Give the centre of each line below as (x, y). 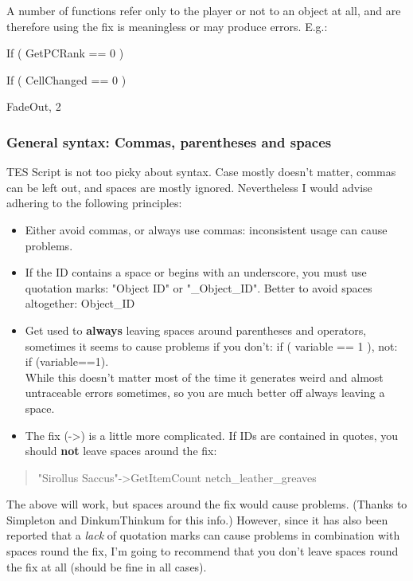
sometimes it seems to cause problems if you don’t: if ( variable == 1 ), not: (211, 345)
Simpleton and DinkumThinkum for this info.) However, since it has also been (197, 519)
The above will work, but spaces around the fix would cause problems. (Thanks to (207, 504)
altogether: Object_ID (80, 303)
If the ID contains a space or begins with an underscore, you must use (196, 272)
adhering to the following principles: (94, 203)
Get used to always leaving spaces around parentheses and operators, (196, 330)
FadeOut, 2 (34, 106)
